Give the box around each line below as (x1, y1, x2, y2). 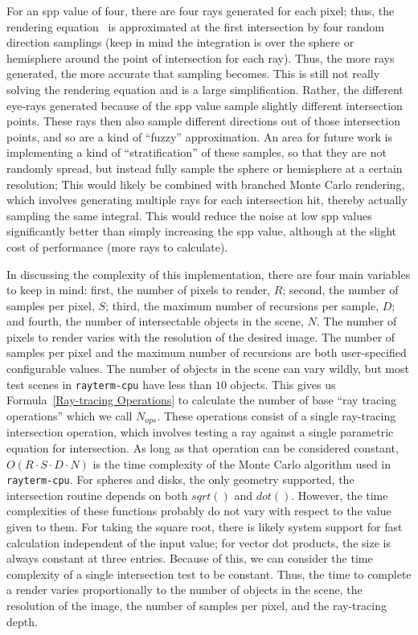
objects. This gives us (230, 375, 336, 392)
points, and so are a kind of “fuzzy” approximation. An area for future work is (6, 128, 393, 145)
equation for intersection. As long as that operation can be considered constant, (6, 439, 399, 456)
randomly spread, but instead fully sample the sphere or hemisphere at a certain (6, 159, 403, 176)
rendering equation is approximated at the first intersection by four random (6, 18, 384, 35)
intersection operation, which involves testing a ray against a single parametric (6, 424, 394, 440)
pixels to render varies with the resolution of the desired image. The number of (6, 328, 395, 345)
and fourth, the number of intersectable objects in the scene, (6, 313, 304, 330)
